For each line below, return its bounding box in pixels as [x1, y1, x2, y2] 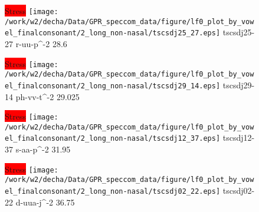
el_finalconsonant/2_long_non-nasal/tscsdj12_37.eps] [5, 134, 221, 143]
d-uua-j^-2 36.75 [15, 196, 75, 208]
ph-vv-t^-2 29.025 [15, 90, 80, 102]
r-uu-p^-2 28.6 [15, 37, 67, 49]
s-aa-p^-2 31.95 [15, 143, 71, 155]
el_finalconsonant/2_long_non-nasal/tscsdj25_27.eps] [5, 29, 221, 38]
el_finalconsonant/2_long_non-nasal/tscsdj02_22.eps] [5, 187, 221, 196]
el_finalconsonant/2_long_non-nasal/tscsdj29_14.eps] [5, 81, 221, 90]
